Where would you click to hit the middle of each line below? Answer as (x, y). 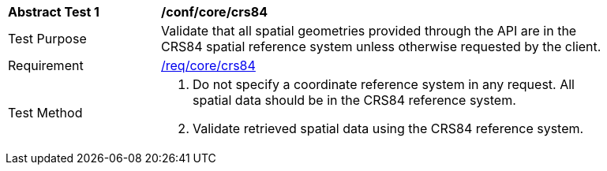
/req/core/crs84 (208, 65)
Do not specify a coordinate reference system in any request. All (384, 84)
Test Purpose (47, 39)
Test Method (45, 113)
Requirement (46, 65)
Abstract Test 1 (54, 12)
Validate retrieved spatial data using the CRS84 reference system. (388, 128)
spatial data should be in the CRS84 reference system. (354, 100)
